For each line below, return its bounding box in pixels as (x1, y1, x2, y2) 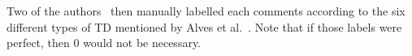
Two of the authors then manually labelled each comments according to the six (7, 2, 405, 19)
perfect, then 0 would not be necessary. (7, 34, 202, 51)
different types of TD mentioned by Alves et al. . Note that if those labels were (7, 18, 402, 35)
